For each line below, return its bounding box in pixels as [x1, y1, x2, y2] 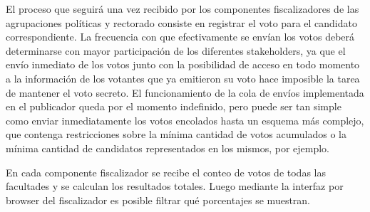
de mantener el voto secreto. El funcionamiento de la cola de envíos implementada [6, 85, 364, 100]
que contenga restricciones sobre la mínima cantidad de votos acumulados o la [6, 127, 347, 142]
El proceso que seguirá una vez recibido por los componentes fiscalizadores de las [6, 1, 359, 16]
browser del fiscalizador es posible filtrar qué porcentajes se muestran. [6, 192, 311, 207]
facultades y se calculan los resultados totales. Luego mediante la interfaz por [6, 179, 344, 194]
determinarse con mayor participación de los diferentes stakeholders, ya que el [6, 43, 346, 58]
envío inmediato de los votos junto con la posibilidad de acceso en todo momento [6, 57, 360, 72]
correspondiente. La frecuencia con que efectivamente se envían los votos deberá [6, 29, 355, 44]
